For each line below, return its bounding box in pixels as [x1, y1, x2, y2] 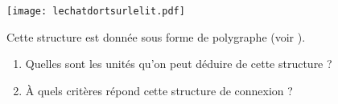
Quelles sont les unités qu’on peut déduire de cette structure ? [25, 55, 332, 72]
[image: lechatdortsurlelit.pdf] [6, 6, 185, 17]
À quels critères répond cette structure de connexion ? [25, 82, 293, 98]
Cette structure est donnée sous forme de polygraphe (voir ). [6, 28, 306, 45]
